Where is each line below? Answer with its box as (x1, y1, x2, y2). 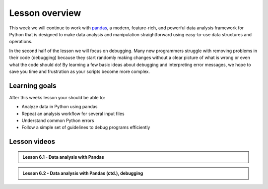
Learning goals (9, 81, 57, 90)
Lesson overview (9, 7, 81, 18)
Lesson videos (9, 137, 56, 146)
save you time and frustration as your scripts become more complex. (9, 68, 150, 74)
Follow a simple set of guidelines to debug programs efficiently (21, 125, 150, 130)
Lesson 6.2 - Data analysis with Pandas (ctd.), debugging (22, 170, 143, 176)
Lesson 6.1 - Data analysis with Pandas (22, 154, 104, 160)
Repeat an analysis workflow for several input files (21, 111, 125, 117)
